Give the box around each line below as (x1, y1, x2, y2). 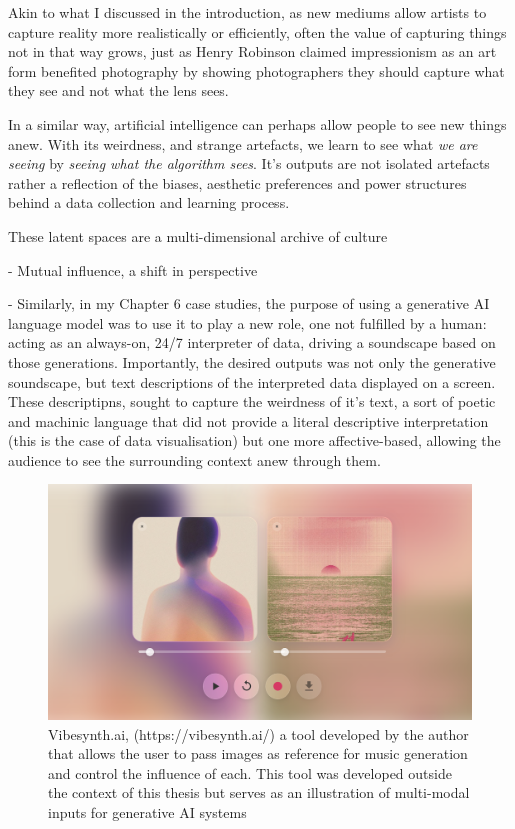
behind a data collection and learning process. (8, 192, 290, 213)
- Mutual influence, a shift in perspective (8, 259, 258, 280)
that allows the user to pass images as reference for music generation (48, 743, 468, 764)
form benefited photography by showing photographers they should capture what (8, 60, 505, 81)
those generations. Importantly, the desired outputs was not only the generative (8, 351, 496, 372)
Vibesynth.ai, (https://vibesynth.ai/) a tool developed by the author (48, 723, 469, 744)
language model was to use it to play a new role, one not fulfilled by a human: (8, 312, 487, 333)
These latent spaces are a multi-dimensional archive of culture (8, 225, 388, 246)
